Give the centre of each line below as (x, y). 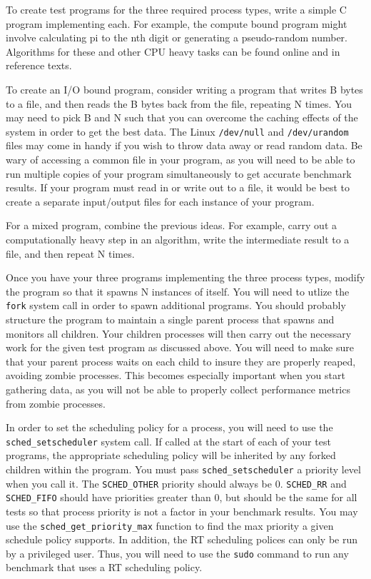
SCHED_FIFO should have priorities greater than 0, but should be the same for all (182, 497)
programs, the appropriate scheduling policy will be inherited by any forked (171, 455)
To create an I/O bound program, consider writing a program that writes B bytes (184, 89)
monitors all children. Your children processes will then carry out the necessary (179, 333)
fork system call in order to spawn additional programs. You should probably (176, 305)
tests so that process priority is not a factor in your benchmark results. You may (182, 511)
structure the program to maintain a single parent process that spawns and (170, 319)
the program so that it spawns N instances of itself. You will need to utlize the (178, 291)
